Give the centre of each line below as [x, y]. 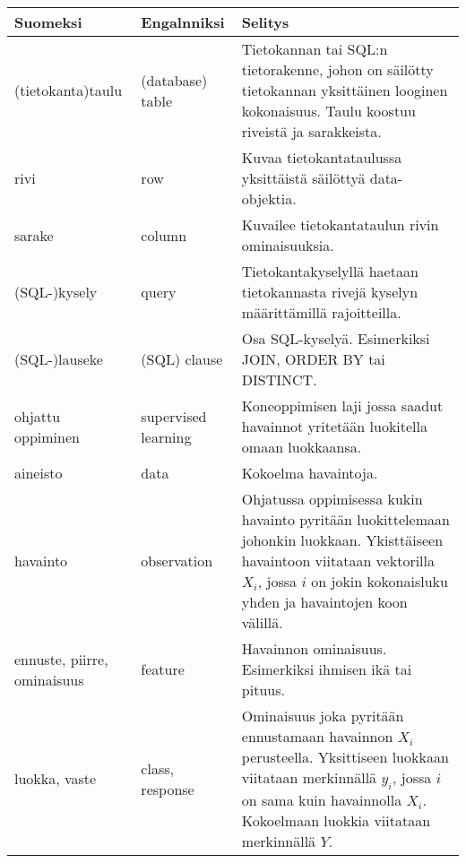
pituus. [263, 690]
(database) [174, 80]
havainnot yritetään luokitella [335, 426]
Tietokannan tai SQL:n [315, 49]
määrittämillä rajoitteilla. [321, 312]
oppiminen [47, 436]
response [168, 789]
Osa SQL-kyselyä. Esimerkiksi [336, 338]
